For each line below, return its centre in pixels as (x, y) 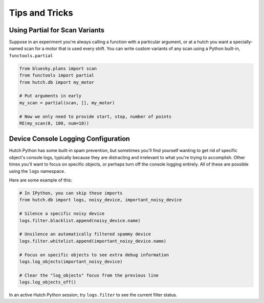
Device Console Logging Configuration (69, 139)
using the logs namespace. (37, 171)
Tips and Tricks (41, 13)
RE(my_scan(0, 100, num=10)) (54, 123)
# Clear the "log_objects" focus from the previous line (89, 275)
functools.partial (31, 56)
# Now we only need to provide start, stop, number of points (95, 117)
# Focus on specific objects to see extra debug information (94, 255)
